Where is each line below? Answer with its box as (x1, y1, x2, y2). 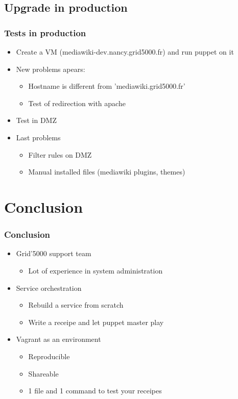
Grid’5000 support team (16, 248, 91, 259)
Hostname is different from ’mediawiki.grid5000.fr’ (28, 81, 185, 91)
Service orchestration (16, 282, 82, 293)
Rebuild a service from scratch (28, 300, 124, 310)
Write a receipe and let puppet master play (28, 316, 164, 327)
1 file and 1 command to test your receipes (28, 385, 162, 396)
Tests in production (4, 26, 86, 39)
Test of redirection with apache (28, 97, 126, 108)
